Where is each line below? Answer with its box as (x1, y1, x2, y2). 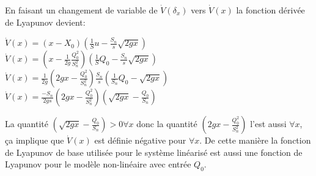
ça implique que (5, 134, 64, 147)
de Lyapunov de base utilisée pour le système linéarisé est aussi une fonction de (5, 145, 303, 158)
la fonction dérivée (236, 4, 305, 16)
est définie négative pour (94, 134, 186, 147)
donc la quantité (136, 117, 197, 130)
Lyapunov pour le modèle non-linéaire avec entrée (5, 158, 191, 170)
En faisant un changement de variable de (5, 4, 158, 16)
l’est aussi (250, 117, 287, 130)
